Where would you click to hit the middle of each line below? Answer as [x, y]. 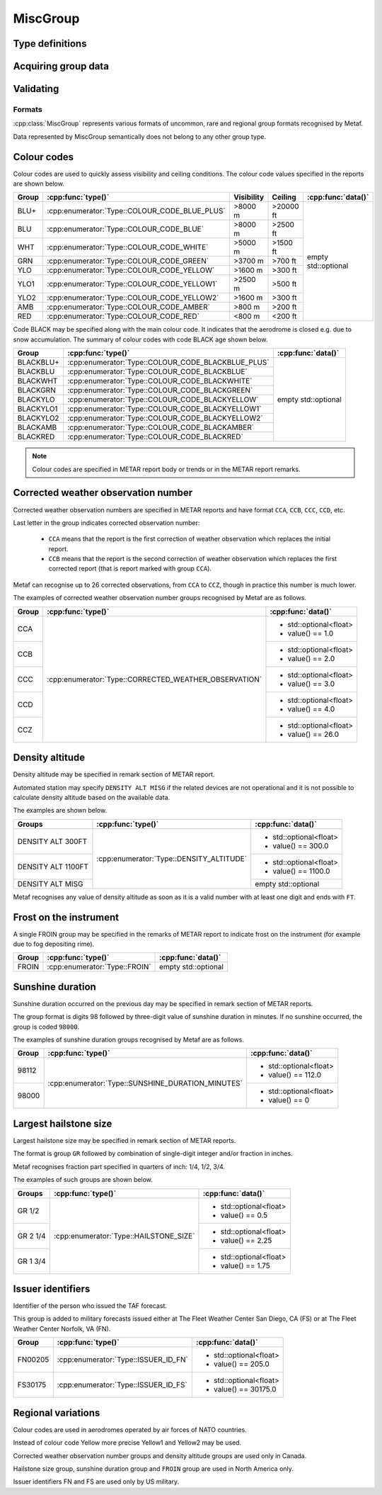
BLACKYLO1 [37, 409]
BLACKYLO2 [38, 418]
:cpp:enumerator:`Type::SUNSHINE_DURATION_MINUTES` [145, 1083]
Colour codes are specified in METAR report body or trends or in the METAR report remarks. [166, 469]
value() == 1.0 [311, 633]
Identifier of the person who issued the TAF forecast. [90, 1306]
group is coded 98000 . [46, 1027]
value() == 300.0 [301, 845]
